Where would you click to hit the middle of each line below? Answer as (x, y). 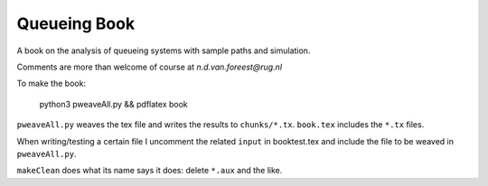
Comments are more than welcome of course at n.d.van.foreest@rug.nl (150, 67)
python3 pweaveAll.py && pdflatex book (114, 104)
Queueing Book (76, 23)
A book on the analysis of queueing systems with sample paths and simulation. (164, 51)
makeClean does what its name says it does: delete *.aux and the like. (150, 171)
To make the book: (51, 84)
